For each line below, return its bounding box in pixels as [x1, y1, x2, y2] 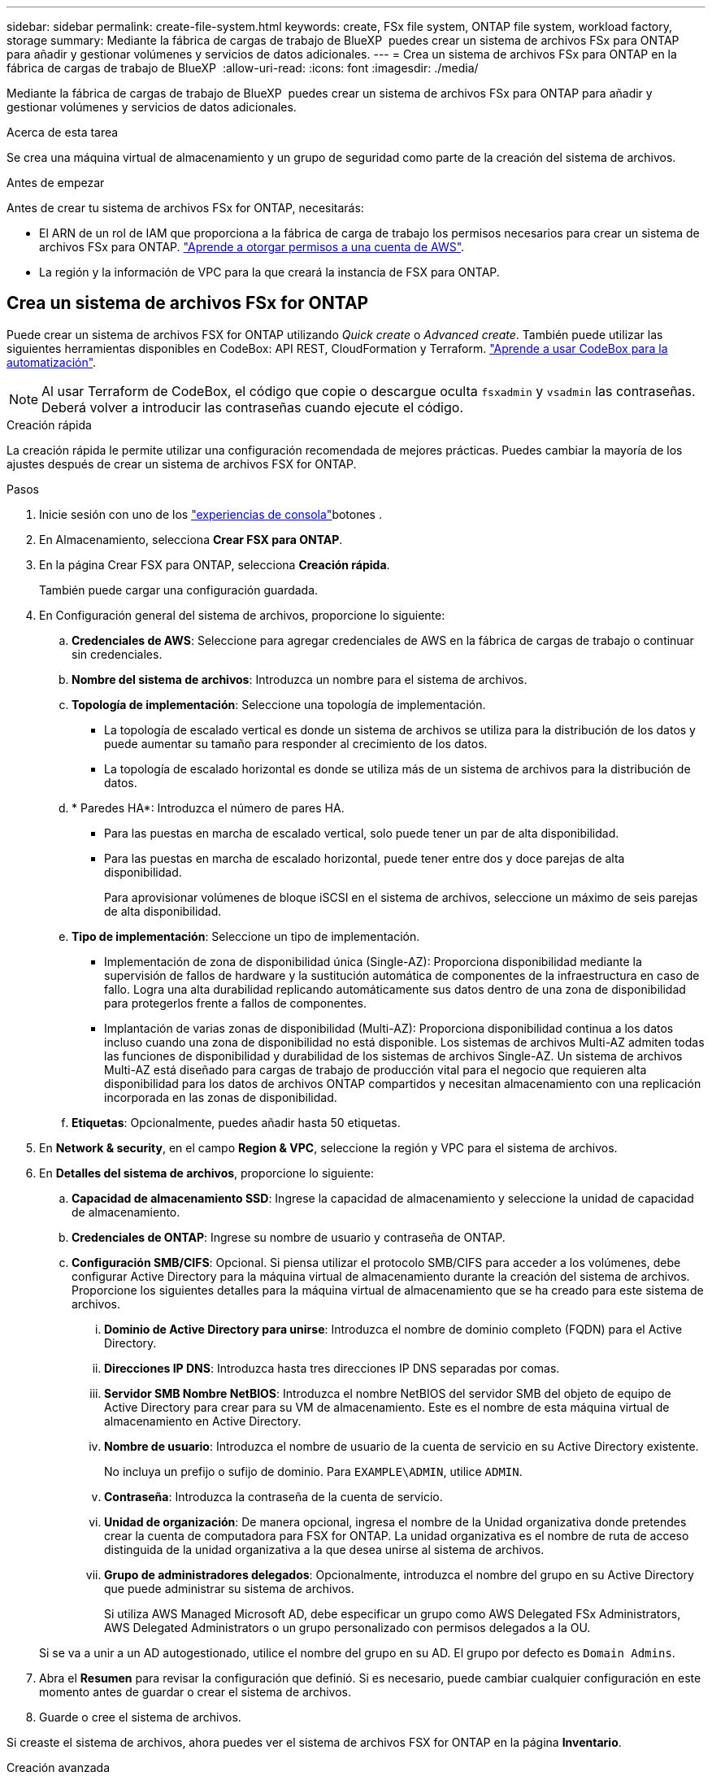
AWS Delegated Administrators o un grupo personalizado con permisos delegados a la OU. [104, 1620, 591, 1635]
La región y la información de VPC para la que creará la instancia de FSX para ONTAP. [39, 265, 500, 279]
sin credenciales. [72, 646, 163, 661]
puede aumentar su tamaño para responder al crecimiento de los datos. [104, 736, 488, 751]
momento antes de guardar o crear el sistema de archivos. [39, 1684, 351, 1699]
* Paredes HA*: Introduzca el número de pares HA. [72, 800, 345, 815]
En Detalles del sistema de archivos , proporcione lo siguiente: [39, 1165, 375, 1180]
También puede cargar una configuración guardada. [39, 582, 319, 597]
